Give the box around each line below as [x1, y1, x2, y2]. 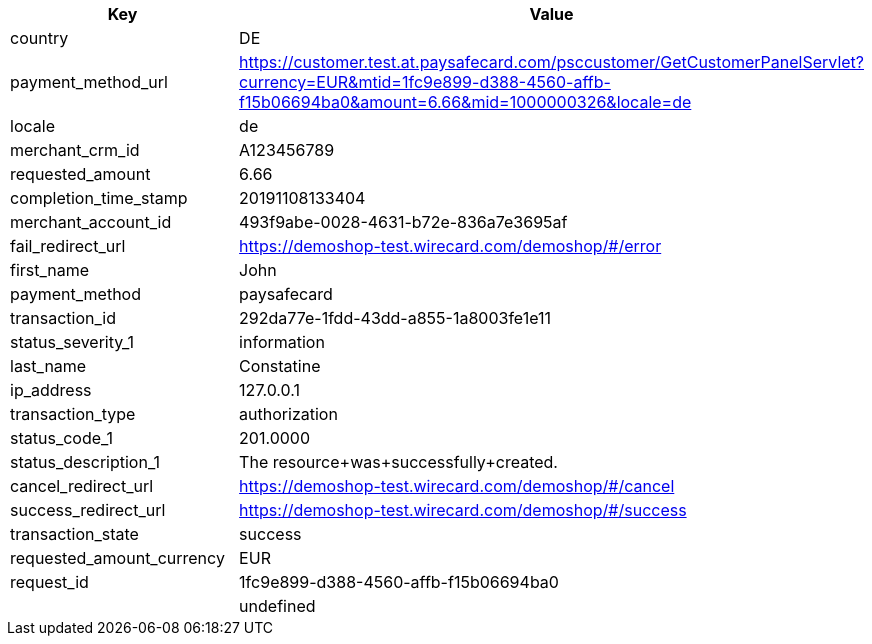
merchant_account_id [10, 212, 172, 232]
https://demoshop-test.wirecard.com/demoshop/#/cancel [239, 476, 675, 496]
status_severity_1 [10, 332, 135, 352]
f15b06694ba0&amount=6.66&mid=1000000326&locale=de [239, 92, 692, 112]
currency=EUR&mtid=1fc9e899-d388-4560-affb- [239, 72, 611, 92]
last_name [10, 356, 87, 376]
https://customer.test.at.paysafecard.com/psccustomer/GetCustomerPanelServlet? [239, 52, 864, 72]
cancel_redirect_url [10, 476, 154, 496]
